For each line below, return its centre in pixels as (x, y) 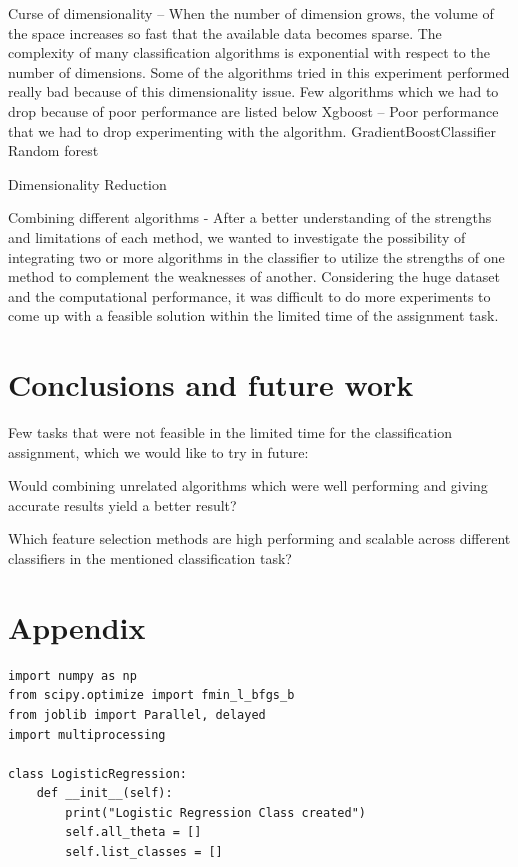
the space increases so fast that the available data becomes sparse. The (225, 32)
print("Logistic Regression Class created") (215, 812)
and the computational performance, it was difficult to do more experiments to (249, 295)
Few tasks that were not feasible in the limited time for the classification (230, 432)
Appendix (77, 626)
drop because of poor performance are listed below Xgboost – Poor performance (253, 110)
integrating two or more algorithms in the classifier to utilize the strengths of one (256, 256)
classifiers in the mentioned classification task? (150, 558)
